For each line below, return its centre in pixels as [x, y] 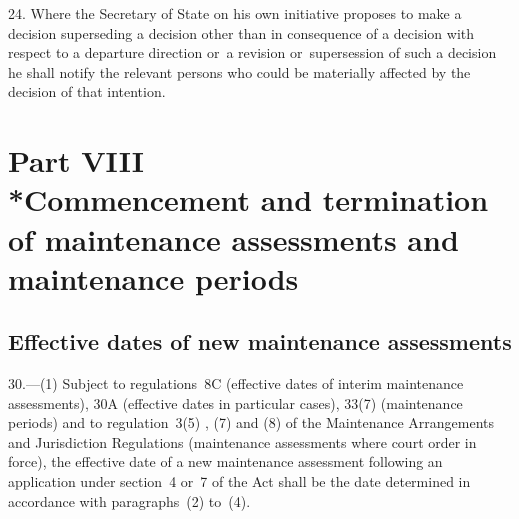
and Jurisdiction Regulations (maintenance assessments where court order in [242, 441]
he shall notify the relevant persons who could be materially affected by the [239, 71]
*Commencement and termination [248, 199]
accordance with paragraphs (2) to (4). [129, 500]
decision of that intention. [87, 91]
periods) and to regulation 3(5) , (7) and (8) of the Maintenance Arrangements [251, 422]
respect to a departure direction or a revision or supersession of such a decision [252, 52]
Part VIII [76, 160]
